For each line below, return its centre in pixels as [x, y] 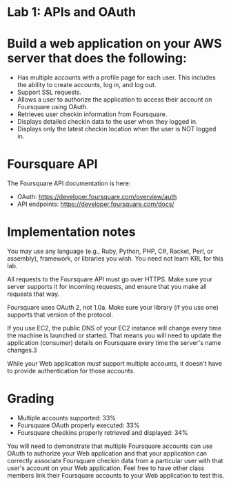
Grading [31, 399]
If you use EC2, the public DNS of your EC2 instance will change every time [114, 328]
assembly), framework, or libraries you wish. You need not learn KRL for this [115, 259]
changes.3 [22, 350]
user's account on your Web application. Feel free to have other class [106, 468]
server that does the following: [97, 58]
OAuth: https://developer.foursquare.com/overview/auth [97, 197]
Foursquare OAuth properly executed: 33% [78, 425]
